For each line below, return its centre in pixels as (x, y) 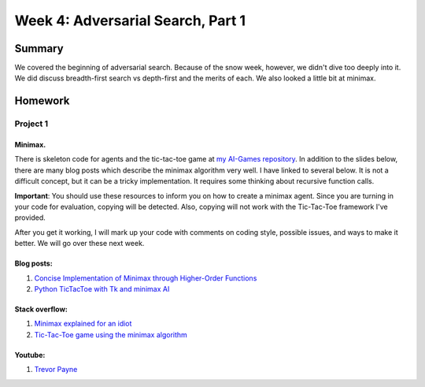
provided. (30, 218)
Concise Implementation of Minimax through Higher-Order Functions (146, 278)
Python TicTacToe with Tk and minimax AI (102, 288)
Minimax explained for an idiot (83, 324)
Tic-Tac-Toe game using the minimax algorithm (111, 334)
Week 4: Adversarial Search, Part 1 (130, 20)
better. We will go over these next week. (79, 244)
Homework (42, 101)
